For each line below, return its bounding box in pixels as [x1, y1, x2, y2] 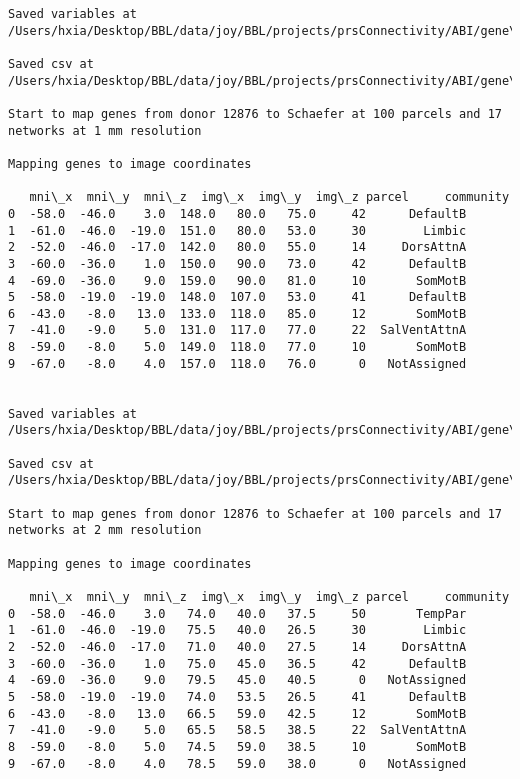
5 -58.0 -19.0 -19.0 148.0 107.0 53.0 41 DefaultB [8, 290, 467, 305]
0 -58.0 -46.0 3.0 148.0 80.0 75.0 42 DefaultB [8, 206, 467, 221]
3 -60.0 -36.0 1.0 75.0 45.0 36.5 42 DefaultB [8, 656, 467, 671]
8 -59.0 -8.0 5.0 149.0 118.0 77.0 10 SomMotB [8, 340, 467, 355]
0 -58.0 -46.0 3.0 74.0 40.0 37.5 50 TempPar [8, 606, 467, 621]
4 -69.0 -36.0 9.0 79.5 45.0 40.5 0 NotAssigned [8, 673, 467, 688]
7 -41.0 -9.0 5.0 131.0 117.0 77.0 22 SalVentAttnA [8, 323, 467, 338]
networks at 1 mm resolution [8, 123, 202, 138]
